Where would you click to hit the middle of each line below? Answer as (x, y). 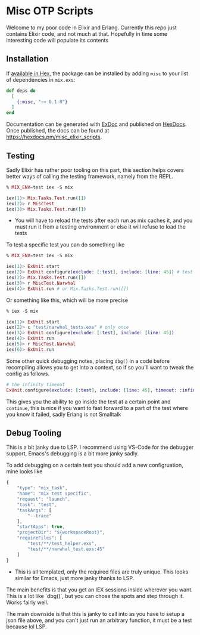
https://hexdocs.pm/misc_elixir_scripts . (54, 137)
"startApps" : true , (41, 527)
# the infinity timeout (36, 384)
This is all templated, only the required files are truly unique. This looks (101, 572)
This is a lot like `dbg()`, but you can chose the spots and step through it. (95, 596)
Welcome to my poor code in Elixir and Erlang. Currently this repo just (91, 27)
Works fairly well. (27, 602)
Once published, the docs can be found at (58, 131)
